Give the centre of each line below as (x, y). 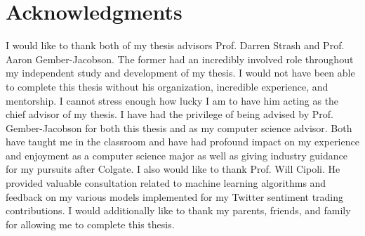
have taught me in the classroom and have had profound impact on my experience (182, 142)
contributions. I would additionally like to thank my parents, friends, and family (178, 210)
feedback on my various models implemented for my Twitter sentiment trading (175, 196)
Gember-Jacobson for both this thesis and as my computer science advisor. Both (179, 127)
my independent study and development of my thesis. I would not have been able (180, 73)
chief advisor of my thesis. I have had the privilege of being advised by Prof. (170, 114)
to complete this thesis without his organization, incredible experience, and (167, 86)
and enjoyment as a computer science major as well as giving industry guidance (177, 155)
